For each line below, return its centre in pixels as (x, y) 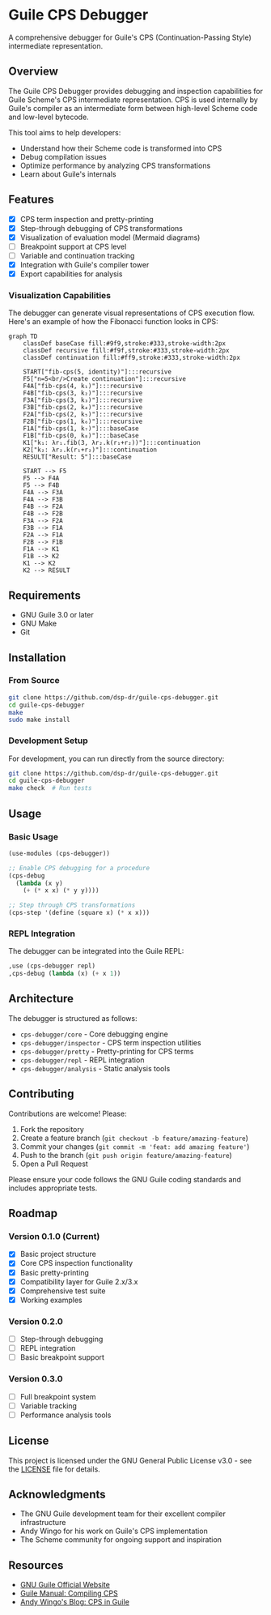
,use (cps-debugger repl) (52, 966)
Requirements (44, 595)
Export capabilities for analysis (71, 274)
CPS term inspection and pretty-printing (87, 219)
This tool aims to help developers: (65, 132)
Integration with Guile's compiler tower (85, 264)
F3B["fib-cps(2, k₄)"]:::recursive (83, 408)
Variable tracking (48, 1406)
